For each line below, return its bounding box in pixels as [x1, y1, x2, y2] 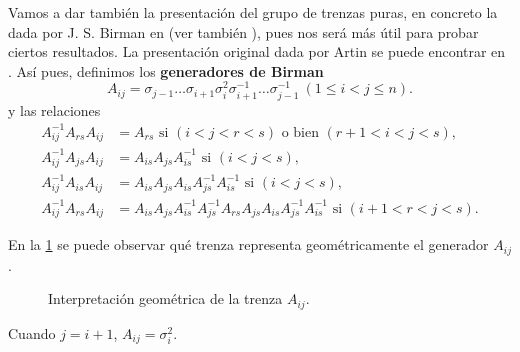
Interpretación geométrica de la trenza [48, 288, 283, 309]
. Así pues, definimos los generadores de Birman [8, 60, 324, 81]
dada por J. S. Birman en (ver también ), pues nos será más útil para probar [8, 21, 479, 42]
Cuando [8, 322, 56, 343]
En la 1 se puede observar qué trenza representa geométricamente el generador [8, 234, 489, 255]
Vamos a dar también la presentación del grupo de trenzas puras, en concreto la [8, 2, 498, 22]
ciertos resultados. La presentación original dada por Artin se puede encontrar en [8, 41, 506, 62]
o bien [281, 125, 319, 140]
